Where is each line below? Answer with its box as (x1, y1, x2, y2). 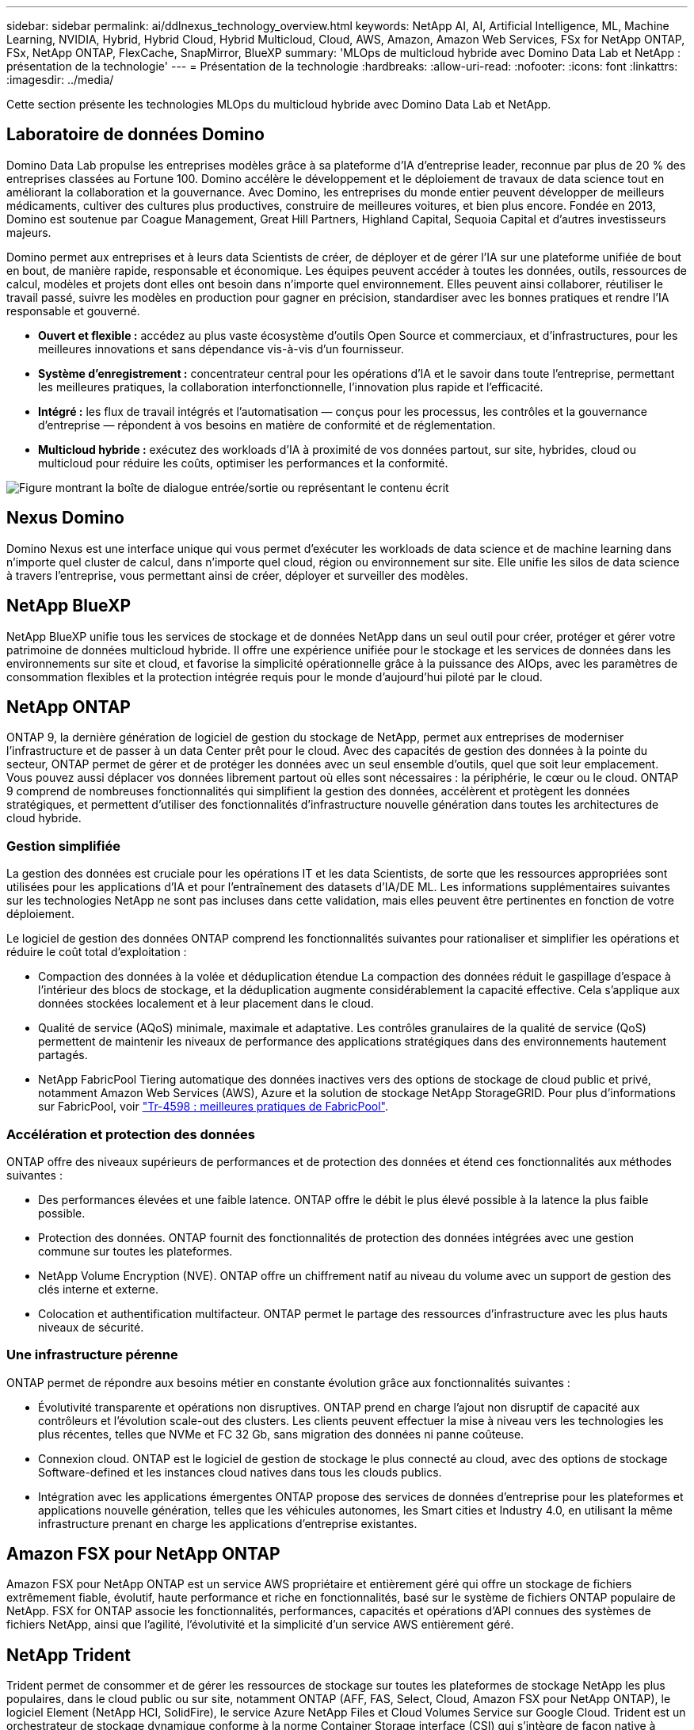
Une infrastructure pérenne (6, 1347, 178, 1363)
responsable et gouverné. (6, 303, 140, 318)
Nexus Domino (6, 508, 124, 528)
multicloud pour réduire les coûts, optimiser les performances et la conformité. (38, 455, 448, 470)
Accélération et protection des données (6, 1126, 255, 1142)
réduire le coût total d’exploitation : (6, 945, 187, 959)
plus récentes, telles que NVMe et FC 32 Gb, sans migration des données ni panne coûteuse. (38, 1427, 524, 1441)
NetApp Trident (6, 1644, 132, 1665)
